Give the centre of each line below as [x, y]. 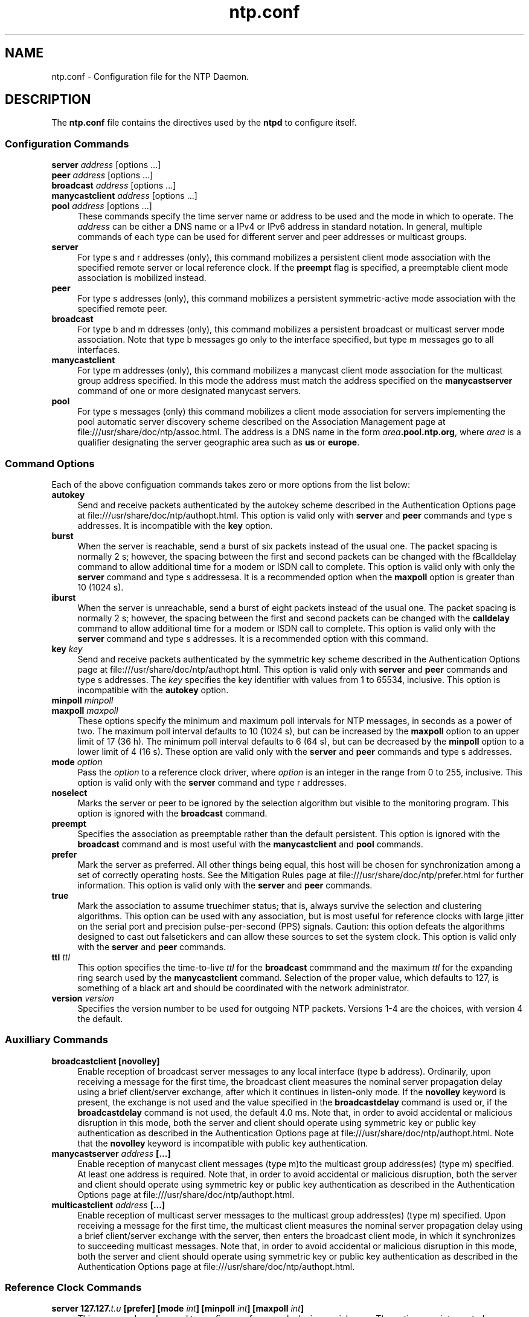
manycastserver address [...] [111, 1153]
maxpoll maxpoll [85, 710]
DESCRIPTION [48, 100]
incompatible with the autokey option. [153, 690]
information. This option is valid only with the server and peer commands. [225, 885]
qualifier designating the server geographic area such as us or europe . [219, 442]
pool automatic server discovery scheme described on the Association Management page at [261, 422]
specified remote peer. [122, 309]
